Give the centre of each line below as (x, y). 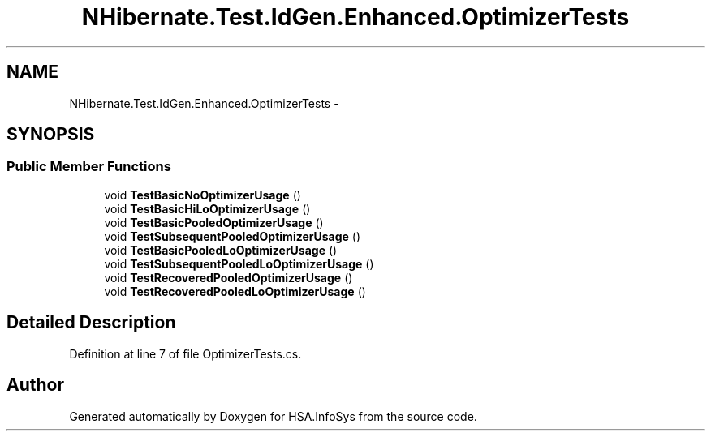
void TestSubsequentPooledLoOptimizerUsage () (239, 263)
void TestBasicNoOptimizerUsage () (203, 195)
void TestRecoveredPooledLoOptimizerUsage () (235, 291)
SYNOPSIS (51, 135)
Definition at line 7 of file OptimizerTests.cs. (185, 353)
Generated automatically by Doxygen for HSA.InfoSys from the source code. (273, 416)
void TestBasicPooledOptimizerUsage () (214, 222)
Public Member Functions (89, 167)
